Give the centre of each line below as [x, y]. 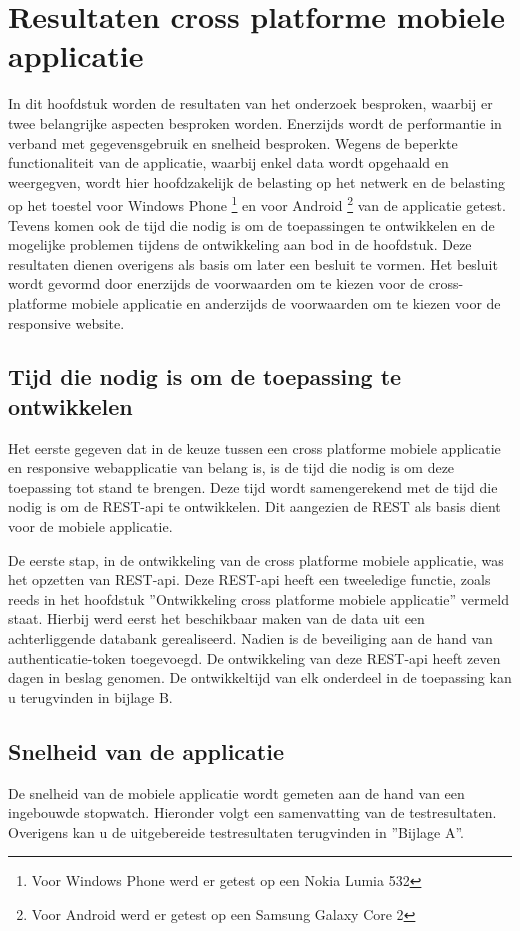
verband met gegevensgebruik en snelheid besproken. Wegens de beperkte [233, 142]
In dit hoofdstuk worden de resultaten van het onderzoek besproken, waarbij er [250, 103]
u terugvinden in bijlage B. [90, 696]
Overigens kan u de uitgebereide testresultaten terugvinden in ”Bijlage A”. [236, 831]
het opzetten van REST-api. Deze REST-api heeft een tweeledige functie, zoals [249, 579]
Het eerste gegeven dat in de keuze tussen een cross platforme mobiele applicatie [254, 447]
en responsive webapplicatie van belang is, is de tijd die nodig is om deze [231, 467]
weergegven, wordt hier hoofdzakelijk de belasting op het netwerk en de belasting [256, 181]
